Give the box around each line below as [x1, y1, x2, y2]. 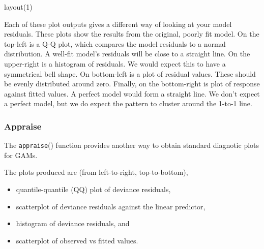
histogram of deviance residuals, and [16, 218, 130, 229]
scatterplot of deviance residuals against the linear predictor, [16, 201, 206, 211]
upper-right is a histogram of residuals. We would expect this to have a [4, 58, 226, 69]
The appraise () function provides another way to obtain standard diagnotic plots [4, 140, 259, 150]
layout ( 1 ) [4, 2, 33, 12]
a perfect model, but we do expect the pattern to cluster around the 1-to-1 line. [4, 98, 252, 109]
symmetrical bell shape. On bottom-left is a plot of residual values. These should [4, 68, 256, 79]
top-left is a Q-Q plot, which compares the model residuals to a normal [4, 38, 226, 49]
